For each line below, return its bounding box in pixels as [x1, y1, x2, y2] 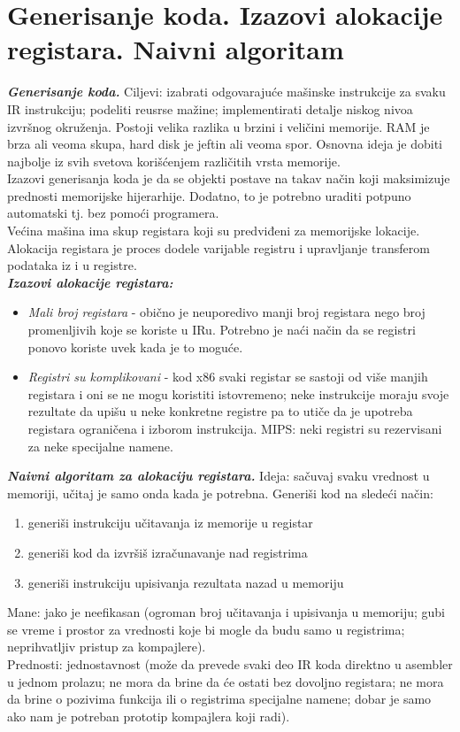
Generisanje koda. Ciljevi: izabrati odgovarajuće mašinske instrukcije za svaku [7, 82, 446, 101]
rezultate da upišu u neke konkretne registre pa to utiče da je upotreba [27, 402, 413, 420]
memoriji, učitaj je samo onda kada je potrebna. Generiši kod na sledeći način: [7, 483, 433, 502]
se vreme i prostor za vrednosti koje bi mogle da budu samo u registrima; [7, 620, 405, 638]
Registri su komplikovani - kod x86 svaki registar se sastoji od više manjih [27, 367, 428, 386]
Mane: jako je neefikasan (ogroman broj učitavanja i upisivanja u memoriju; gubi [7, 603, 445, 621]
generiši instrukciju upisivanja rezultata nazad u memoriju [27, 573, 344, 591]
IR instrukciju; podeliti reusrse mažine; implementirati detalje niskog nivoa [7, 99, 413, 118]
